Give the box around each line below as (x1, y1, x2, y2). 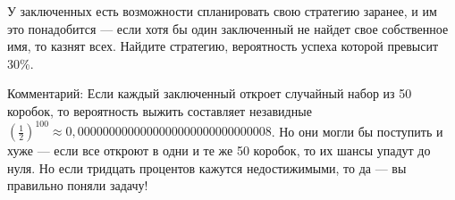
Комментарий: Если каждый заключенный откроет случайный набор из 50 (7, 84, 412, 103)
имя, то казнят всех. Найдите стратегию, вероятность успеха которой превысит (7, 37, 439, 55)
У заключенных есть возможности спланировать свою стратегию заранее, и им (7, 2, 437, 20)
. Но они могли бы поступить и (271, 121, 443, 140)
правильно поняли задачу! (7, 176, 148, 195)
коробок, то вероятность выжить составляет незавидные (7, 101, 312, 120)
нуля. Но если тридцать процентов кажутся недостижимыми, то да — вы (7, 158, 407, 177)
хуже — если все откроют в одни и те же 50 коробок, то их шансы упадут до (7, 141, 431, 160)
